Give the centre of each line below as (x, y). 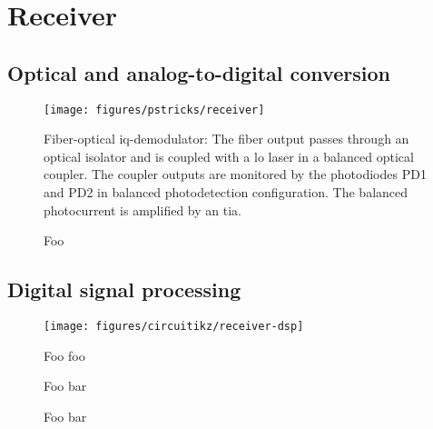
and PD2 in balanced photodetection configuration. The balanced (226, 192)
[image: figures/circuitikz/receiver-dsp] (174, 326)
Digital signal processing (124, 289)
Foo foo (64, 355)
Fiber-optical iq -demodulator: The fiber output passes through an (226, 139)
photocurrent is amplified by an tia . (143, 210)
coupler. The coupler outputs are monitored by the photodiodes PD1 (235, 174)
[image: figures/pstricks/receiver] (154, 110)
